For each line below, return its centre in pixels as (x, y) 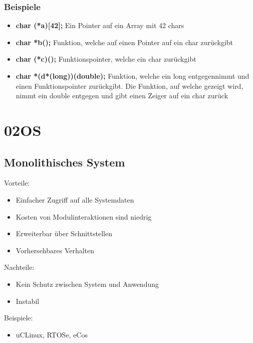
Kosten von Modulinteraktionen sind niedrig (84, 216)
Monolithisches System (65, 162)
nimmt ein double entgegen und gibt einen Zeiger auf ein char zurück (122, 96)
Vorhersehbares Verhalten (55, 250)
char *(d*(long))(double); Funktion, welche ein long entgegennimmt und (133, 76)
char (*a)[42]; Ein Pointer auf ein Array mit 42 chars (100, 25)
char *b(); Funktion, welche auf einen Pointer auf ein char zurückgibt (124, 42)
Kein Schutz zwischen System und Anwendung (87, 284)
